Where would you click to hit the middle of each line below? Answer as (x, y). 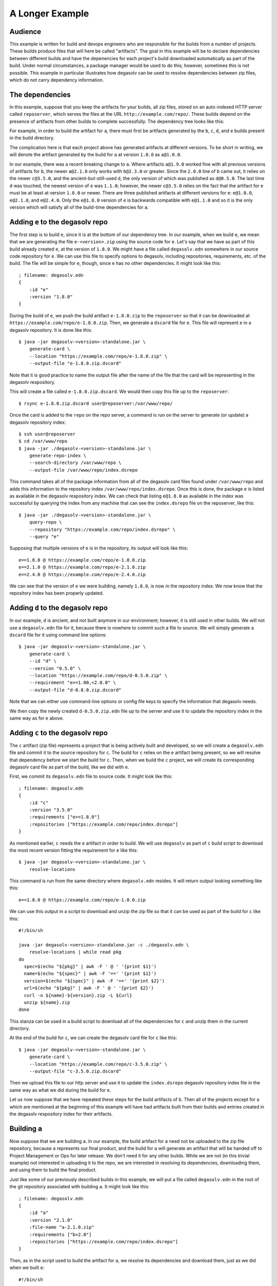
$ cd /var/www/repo (43, 441)
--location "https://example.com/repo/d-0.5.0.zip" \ (98, 675)
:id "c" (39, 803)
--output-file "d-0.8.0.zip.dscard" (75, 690)
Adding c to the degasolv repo (58, 733)
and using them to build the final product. (53, 1170)
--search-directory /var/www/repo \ (75, 463)
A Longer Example (49, 13)
